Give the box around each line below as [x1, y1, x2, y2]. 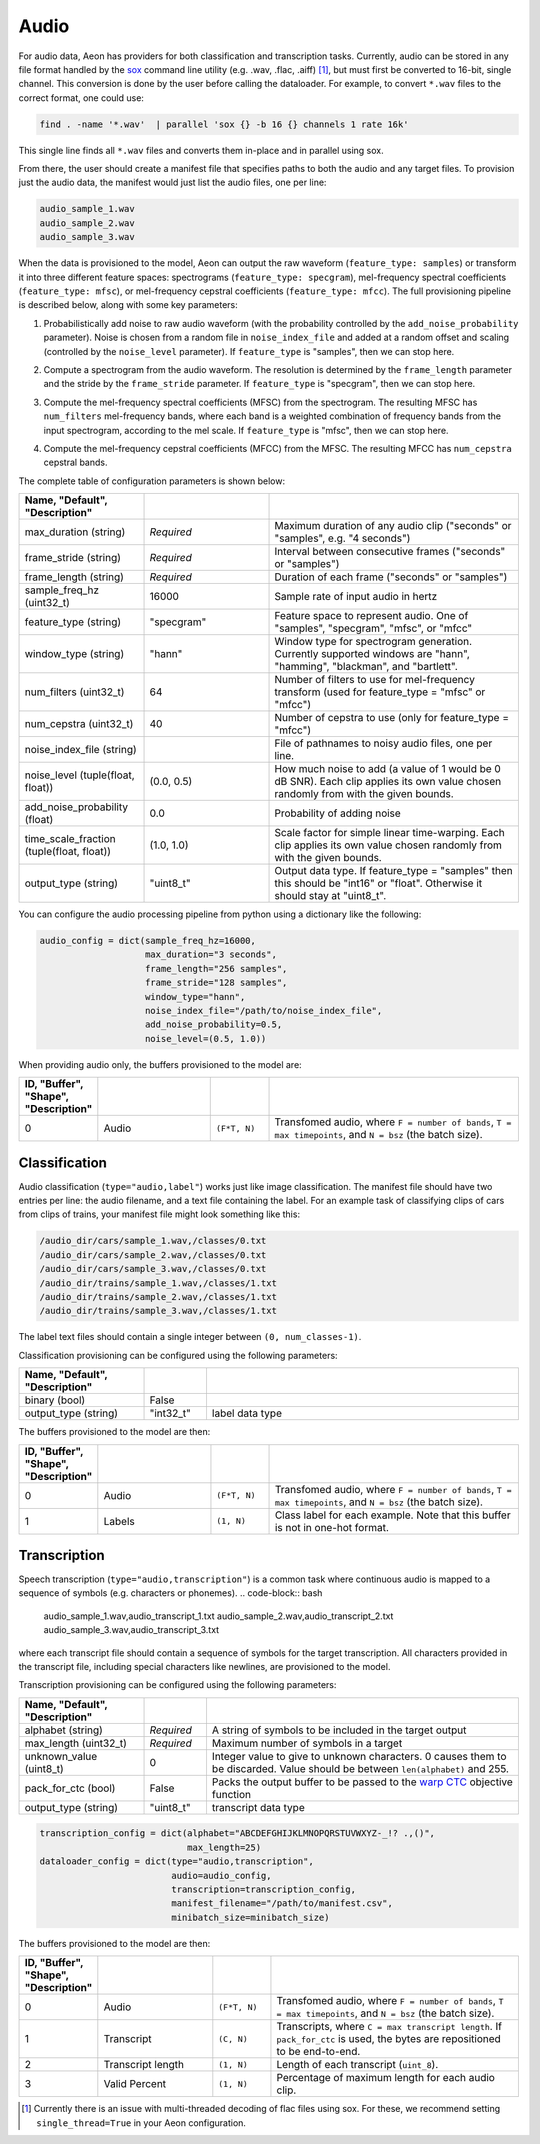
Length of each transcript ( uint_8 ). [276, 2058, 439, 2072]
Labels [103, 1514, 135, 1528]
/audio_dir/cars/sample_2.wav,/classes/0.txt [39, 1249, 267, 1260]
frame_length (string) [24, 570, 125, 584]
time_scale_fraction [24, 832, 116, 846]
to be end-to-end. [276, 2045, 361, 2059]
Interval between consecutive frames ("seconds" [274, 545, 506, 559]
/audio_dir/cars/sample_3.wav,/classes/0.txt [39, 1263, 267, 1275]
